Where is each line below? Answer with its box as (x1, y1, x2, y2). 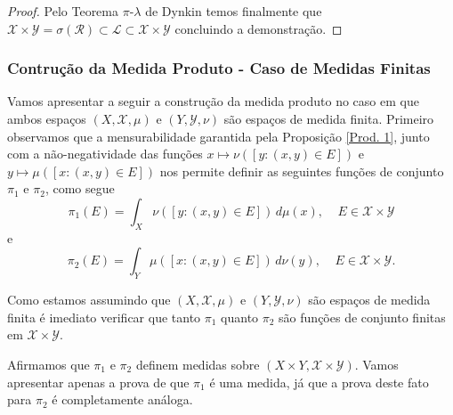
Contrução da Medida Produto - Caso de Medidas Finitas (7, 57, 431, 79)
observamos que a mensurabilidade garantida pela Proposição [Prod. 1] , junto (7, 126, 430, 145)
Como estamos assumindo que (7, 290, 171, 309)
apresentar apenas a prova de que (7, 372, 190, 391)
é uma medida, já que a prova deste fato (209, 372, 429, 391)
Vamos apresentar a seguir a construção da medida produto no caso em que (7, 92, 419, 110)
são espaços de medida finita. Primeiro (223, 110, 434, 127)
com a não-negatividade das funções (7, 144, 203, 163)
